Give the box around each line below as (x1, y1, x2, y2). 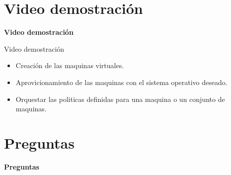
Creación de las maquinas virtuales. (15, 60, 124, 71)
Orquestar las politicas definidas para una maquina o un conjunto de (15, 93, 225, 104)
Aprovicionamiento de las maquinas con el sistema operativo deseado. (15, 77, 228, 87)
